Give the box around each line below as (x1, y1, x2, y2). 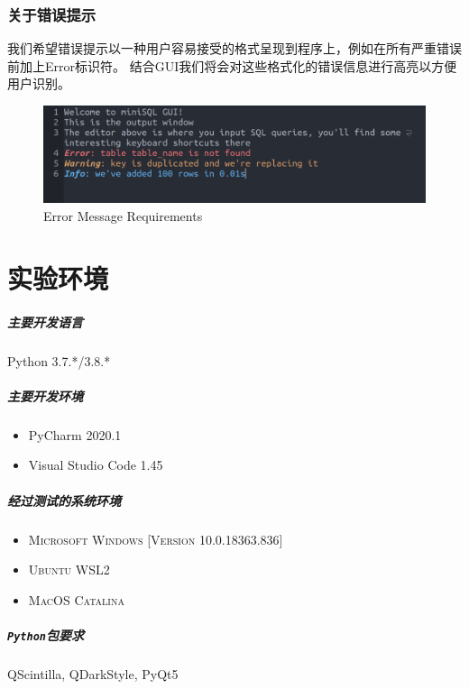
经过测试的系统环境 (7, 491, 121, 510)
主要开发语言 (7, 312, 83, 331)
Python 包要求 (7, 625, 84, 644)
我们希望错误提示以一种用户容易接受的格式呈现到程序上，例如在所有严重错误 (7, 39, 462, 58)
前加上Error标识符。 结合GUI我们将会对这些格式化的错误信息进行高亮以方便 (7, 56, 457, 75)
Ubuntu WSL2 (28, 560, 110, 579)
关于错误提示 (7, 3, 97, 25)
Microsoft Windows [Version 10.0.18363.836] (28, 529, 283, 548)
